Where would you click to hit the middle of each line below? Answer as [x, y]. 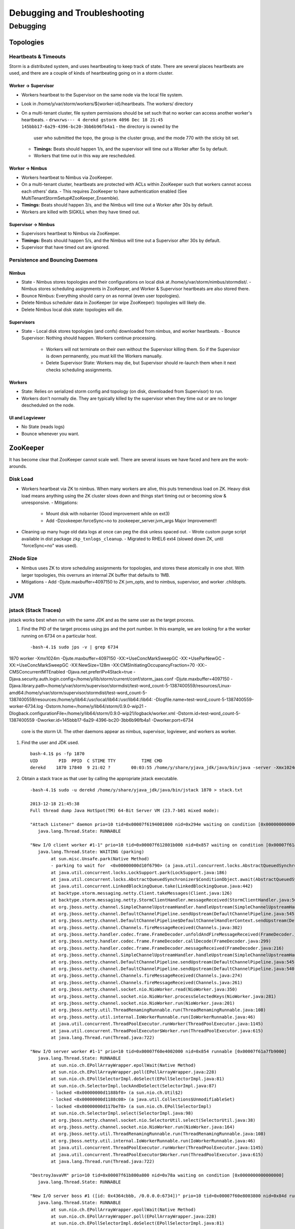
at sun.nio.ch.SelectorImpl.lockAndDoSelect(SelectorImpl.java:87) [134, 1086]
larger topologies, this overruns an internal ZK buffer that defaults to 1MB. [96, 575]
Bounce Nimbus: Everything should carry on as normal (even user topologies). [101, 295]
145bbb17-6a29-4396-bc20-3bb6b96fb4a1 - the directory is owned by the [100, 127]
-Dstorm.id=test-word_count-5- [208, 713]
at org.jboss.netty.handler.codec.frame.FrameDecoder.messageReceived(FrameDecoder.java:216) [168, 948]
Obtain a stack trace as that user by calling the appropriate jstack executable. [100, 779]
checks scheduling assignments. [79, 370]
